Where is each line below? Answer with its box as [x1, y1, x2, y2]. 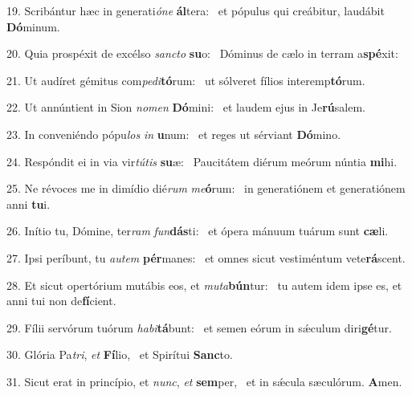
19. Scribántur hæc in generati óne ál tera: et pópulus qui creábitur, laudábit [6, 2, 385, 18]
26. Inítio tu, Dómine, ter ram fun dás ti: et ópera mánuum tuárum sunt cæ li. [6, 222, 389, 239]
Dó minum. [6, 18, 60, 35]
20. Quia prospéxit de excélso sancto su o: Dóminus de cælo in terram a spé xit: [6, 45, 398, 62]
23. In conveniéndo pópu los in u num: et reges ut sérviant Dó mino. [6, 125, 341, 142]
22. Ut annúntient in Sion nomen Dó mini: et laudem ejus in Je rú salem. [6, 99, 366, 116]
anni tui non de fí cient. [6, 292, 116, 309]
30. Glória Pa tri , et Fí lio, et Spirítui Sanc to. [6, 346, 233, 363]
